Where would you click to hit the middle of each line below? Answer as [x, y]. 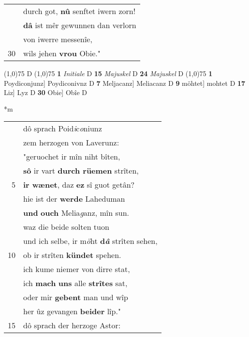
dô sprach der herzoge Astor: [72, 325]
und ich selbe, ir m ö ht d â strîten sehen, [90, 241]
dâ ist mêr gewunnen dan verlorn [80, 25]
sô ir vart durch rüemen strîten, [81, 171]
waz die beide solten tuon [66, 227]
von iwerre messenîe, [58, 39]
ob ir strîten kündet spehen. [72, 255]
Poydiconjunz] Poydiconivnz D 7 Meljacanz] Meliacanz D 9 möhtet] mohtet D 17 [125, 83]
